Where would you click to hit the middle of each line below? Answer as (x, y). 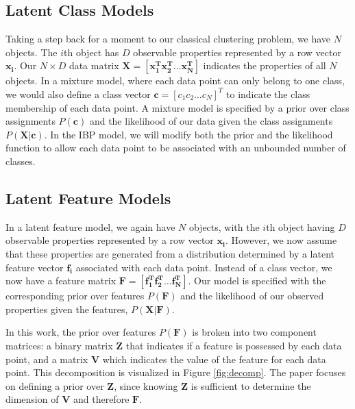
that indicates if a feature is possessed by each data (234, 345)
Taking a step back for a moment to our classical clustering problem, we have (168, 39)
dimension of (32, 399)
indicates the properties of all (265, 65)
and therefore (101, 399)
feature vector (35, 267)
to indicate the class (268, 94)
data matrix (94, 65)
